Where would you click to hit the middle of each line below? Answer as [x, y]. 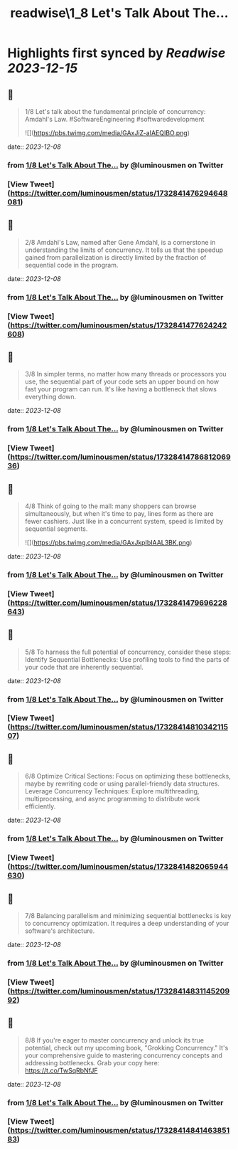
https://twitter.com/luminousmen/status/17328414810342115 [119, 727]
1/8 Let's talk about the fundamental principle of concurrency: [115, 111]
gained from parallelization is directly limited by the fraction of [115, 257]
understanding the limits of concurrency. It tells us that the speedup [124, 250]
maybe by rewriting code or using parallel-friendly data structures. [122, 784]
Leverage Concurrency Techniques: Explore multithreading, [112, 791]
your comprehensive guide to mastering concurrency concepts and [123, 1055]
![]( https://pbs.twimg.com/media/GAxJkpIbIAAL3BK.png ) [108, 542]
